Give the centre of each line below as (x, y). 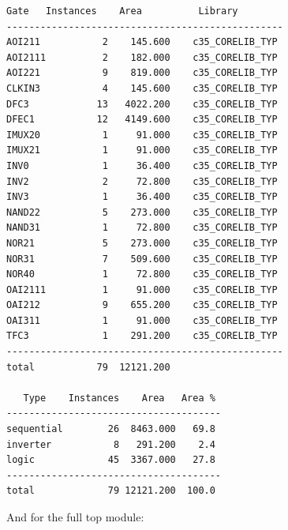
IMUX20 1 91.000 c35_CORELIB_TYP (142, 135)
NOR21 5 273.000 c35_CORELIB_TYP (142, 243)
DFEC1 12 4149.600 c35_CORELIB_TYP (142, 120)
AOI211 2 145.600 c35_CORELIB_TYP (142, 42)
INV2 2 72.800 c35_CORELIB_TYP (142, 181)
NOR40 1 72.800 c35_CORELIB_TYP (142, 274)
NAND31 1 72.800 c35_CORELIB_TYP (142, 228)
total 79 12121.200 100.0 (111, 491)
